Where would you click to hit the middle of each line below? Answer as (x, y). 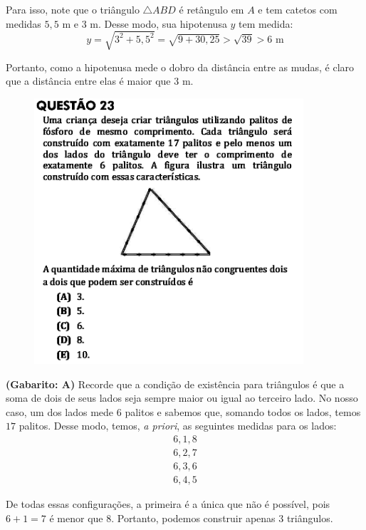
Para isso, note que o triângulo (73, 9)
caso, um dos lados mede (60, 411)
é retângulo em (211, 9)
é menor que (76, 518)
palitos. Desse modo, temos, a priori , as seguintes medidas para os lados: (178, 426)
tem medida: (266, 23)
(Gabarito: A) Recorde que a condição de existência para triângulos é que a (175, 384)
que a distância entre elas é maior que (88, 81)
